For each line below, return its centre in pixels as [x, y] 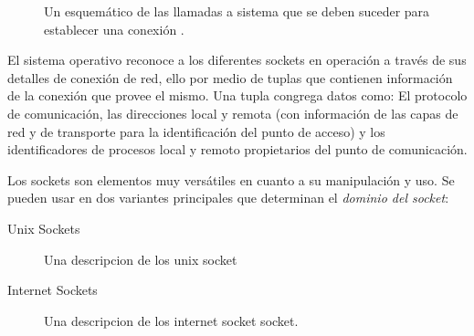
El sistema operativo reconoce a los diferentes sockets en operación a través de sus [237, 60]
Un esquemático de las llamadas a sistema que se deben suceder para [237, 11]
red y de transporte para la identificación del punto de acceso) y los [196, 131]
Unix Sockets [44, 228]
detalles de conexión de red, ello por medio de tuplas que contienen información [230, 77]
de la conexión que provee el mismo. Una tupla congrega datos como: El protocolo [237, 95]
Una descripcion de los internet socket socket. [171, 320]
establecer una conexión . [114, 29]
